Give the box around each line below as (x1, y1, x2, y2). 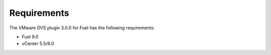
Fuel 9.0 (22, 34, 39, 40)
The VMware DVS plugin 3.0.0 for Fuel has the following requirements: (9, 25, 155, 31)
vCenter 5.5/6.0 (22, 41, 55, 47)
